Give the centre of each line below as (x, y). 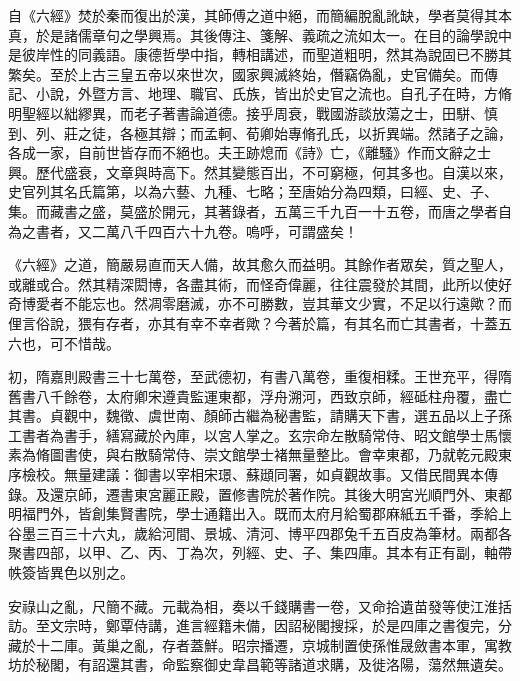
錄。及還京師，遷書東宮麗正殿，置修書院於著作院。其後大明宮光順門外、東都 (260, 493)
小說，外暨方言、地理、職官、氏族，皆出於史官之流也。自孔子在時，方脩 (273, 93)
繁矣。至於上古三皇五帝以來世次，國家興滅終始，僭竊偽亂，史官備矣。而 (246, 73)
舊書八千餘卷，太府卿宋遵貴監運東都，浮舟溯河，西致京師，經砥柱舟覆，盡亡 (260, 395)
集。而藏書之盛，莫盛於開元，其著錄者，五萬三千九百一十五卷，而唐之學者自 (260, 210)
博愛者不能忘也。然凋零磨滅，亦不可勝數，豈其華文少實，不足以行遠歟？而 (266, 303)
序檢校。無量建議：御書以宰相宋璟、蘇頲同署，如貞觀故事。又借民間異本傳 (253, 474)
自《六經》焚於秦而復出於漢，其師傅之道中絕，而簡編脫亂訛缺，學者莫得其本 (260, 15)
